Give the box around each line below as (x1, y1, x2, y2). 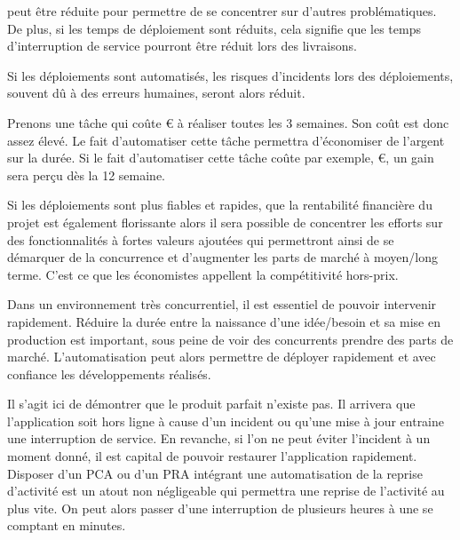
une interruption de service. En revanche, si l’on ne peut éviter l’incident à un (7, 429, 431, 448)
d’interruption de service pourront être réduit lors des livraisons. (7, 36, 357, 55)
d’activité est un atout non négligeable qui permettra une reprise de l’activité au (7, 481, 445, 500)
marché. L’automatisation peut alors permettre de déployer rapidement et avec (7, 347, 436, 366)
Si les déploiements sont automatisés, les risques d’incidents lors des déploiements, (7, 66, 454, 84)
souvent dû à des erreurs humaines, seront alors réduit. (7, 83, 305, 102)
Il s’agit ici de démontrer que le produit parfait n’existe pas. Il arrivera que (7, 394, 416, 413)
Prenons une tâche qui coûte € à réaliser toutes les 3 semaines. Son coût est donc (7, 113, 449, 131)
